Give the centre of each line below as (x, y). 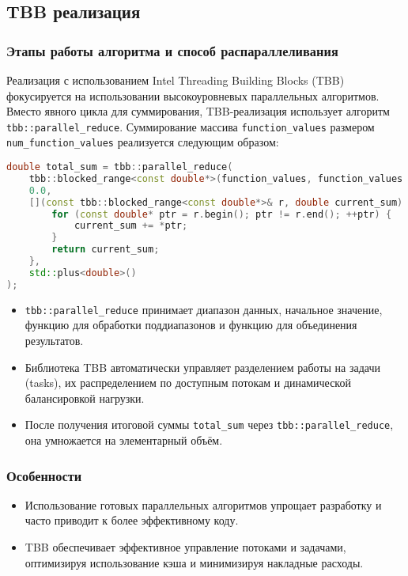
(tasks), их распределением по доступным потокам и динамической (188, 383)
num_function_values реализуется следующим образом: (143, 142)
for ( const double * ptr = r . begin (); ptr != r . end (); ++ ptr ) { (222, 214)
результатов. (54, 340)
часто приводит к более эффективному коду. (132, 520)
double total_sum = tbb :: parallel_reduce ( (120, 167)
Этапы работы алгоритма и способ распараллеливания (172, 50)
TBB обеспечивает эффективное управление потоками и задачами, (185, 547)
